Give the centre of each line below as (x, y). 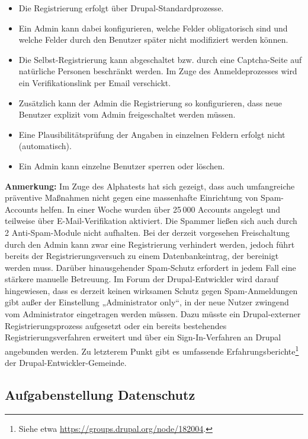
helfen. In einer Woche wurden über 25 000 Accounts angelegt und (160, 209)
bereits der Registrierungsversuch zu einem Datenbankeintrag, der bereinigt (142, 256)
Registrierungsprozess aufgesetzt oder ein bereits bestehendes (116, 325)
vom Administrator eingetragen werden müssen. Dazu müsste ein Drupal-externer (153, 314)
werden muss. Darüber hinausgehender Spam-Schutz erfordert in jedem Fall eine (150, 267)
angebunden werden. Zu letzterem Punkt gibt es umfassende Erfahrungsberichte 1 (152, 350)
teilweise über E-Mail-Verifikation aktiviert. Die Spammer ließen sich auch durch (151, 221)
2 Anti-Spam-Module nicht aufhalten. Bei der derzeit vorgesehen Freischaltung (147, 232)
